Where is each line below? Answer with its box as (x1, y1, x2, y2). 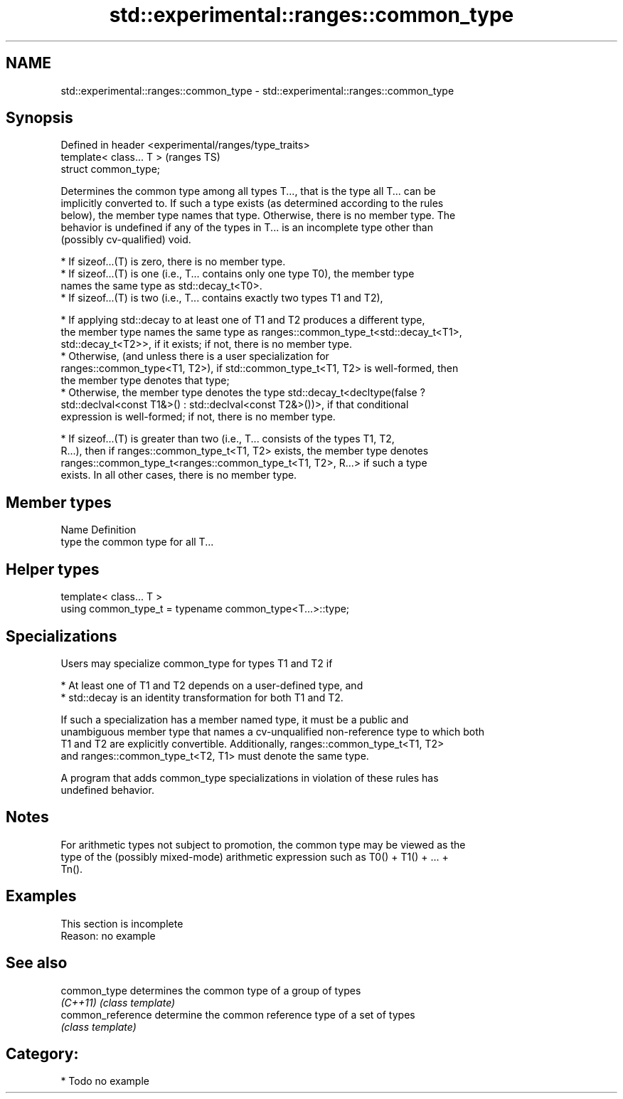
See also (6, 954, 68, 972)
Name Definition (60, 524, 137, 536)
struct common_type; (60, 163, 161, 176)
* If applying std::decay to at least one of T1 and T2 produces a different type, (60, 314, 425, 326)
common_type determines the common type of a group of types (60, 984, 361, 997)
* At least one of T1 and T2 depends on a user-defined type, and (60, 679, 363, 691)
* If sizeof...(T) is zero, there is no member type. (60, 255, 286, 268)
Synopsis (6, 109, 73, 127)
